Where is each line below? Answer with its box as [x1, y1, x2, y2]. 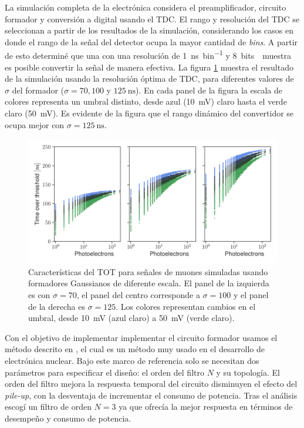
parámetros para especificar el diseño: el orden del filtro [5, 366, 204, 378]
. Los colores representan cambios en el [116, 300, 256, 312]
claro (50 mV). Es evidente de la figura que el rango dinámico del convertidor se [5, 107, 294, 119]
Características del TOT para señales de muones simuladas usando [28, 265, 268, 277]
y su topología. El [216, 366, 280, 378]
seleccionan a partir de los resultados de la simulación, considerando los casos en [5, 24, 293, 36]
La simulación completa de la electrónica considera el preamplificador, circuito [5, 1, 286, 13]
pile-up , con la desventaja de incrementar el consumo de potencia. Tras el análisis [5, 389, 298, 401]
